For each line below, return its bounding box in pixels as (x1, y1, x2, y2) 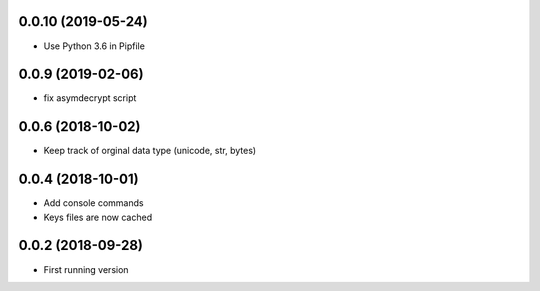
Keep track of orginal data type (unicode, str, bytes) (43, 145, 257, 157)
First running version (43, 263, 129, 275)
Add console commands (43, 197, 144, 209)
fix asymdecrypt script (43, 92, 137, 104)
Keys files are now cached (43, 211, 153, 223)
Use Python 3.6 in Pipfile (43, 40, 145, 52)
